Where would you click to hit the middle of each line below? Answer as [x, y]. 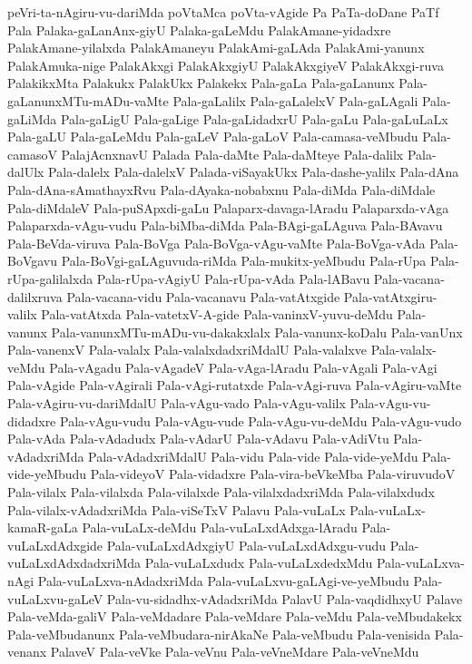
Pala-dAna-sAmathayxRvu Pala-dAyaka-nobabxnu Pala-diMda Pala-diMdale [221, 189]
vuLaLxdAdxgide [55, 545]
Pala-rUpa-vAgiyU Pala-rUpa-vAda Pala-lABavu [233, 278]
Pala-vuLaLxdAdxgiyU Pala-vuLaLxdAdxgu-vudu [246, 545]
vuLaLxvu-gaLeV [55, 598]
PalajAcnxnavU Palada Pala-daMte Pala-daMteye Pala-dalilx [232, 154]
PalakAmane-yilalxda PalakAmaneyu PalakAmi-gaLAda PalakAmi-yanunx [216, 48]
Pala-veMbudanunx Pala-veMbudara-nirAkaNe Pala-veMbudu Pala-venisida [219, 634]
